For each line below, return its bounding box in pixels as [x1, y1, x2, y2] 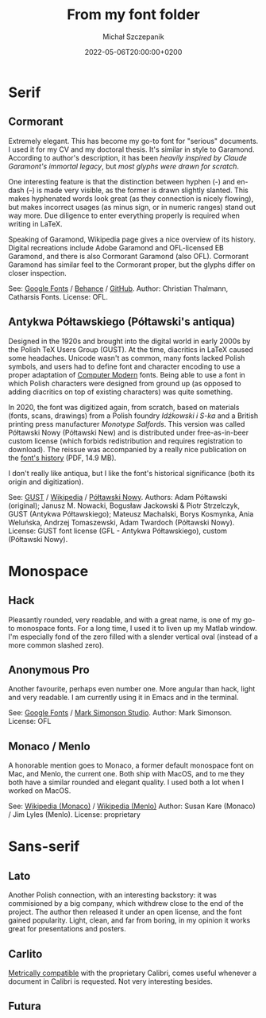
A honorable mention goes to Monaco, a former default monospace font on [8, 761, 254, 770]
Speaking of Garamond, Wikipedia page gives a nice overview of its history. [8, 234, 256, 244]
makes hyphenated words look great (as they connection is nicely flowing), [8, 193, 254, 203]
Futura [8, 1000, 41, 1013]
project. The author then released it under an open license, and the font [8, 908, 242, 917]
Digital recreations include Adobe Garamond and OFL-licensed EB [8, 242, 224, 252]
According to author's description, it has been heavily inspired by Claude [8, 153, 248, 162]
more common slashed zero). [8, 640, 105, 649]
